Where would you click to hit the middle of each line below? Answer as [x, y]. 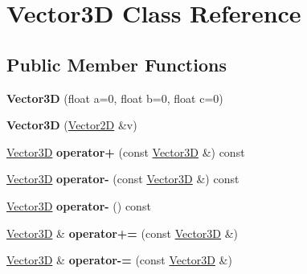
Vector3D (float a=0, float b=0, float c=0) [115, 98]
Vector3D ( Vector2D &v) [72, 125]
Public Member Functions [117, 64]
